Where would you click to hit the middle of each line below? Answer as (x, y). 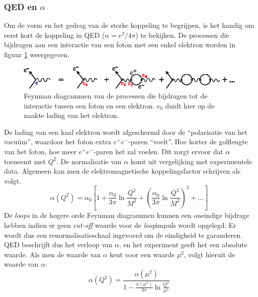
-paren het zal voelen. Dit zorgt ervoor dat (158, 151)
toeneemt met (25, 161)
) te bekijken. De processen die (182, 35)
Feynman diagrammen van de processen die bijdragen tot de (116, 96)
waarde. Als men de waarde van (52, 254)
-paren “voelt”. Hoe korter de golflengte (188, 142)
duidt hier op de (190, 105)
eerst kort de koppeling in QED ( (54, 35)
